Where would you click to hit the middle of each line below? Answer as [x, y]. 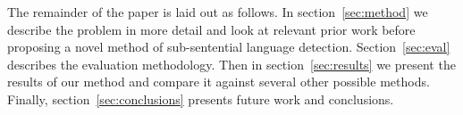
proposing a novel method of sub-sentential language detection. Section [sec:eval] [229, 47]
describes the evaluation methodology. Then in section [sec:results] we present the [231, 64]
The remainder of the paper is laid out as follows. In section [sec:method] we [218, 12]
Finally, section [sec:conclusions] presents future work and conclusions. [201, 99]
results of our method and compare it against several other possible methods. [219, 82]
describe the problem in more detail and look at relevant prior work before [211, 29]
